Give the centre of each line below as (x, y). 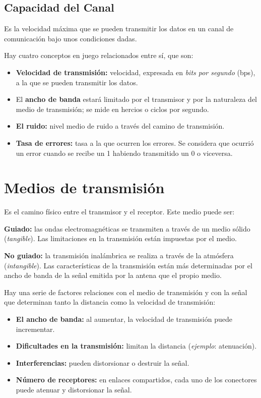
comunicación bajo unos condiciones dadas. (71, 38)
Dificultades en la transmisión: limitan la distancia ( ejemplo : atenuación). (136, 346)
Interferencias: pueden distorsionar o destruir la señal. (103, 362)
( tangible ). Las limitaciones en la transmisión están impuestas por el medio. (120, 238)
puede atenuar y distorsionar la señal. (74, 389)
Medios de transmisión (84, 187)
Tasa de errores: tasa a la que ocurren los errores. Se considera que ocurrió (135, 143)
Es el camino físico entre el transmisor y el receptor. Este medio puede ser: (119, 212)
